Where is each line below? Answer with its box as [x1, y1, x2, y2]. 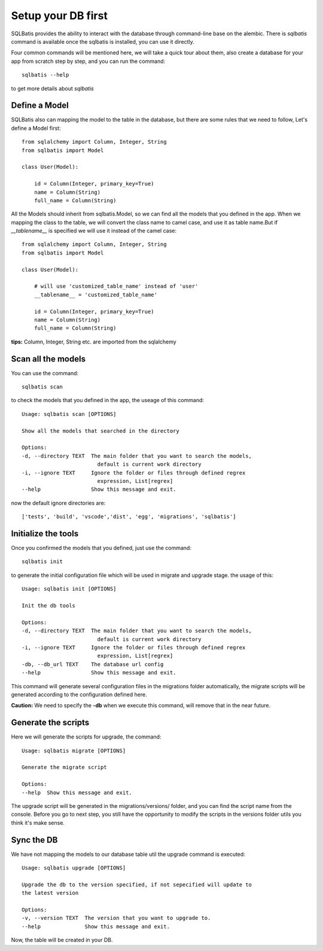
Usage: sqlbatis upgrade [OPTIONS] [22, 865, 126, 871]
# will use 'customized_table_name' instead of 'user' [33, 283, 199, 290]
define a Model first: [11, 124, 61, 132]
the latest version [22, 889, 79, 897]
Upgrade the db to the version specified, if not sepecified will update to [22, 881, 252, 888]
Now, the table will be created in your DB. [11, 937, 113, 944]
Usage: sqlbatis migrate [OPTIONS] [22, 747, 126, 754]
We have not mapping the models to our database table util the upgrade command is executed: [11, 850, 245, 858]
